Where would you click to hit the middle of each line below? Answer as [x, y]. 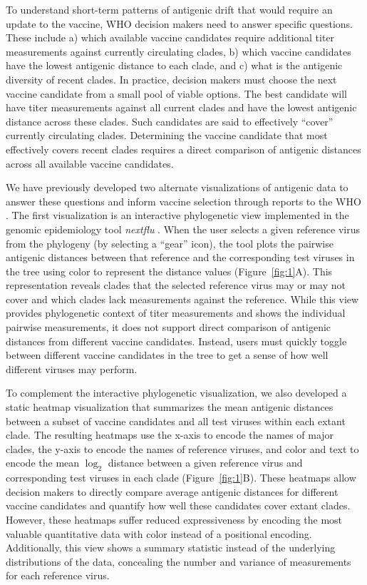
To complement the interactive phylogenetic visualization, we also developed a [176, 393]
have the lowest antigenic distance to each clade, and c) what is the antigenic [174, 65]
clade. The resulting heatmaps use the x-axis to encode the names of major [170, 435]
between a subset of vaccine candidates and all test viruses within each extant [176, 421]
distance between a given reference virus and [205, 463]
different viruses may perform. [72, 368]
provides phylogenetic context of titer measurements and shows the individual [176, 313]
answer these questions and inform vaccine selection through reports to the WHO [183, 201]
